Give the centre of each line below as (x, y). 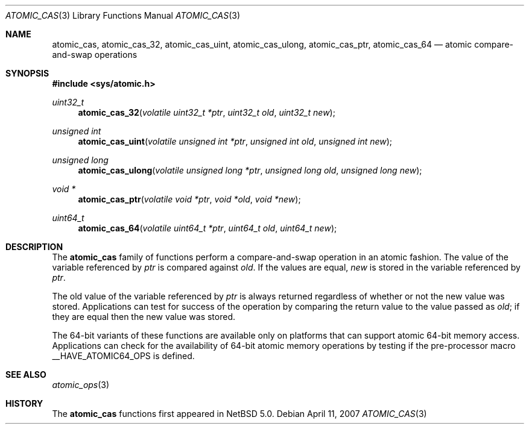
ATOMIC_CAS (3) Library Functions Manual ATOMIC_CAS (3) (123, 15)
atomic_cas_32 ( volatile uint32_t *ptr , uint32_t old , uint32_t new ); (207, 112)
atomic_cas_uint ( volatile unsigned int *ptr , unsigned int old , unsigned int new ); (235, 141)
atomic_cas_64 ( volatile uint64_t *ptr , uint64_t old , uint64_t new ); (207, 228)
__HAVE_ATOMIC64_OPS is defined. (123, 356)
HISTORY (24, 403)
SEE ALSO (26, 374)
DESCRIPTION (34, 247)
